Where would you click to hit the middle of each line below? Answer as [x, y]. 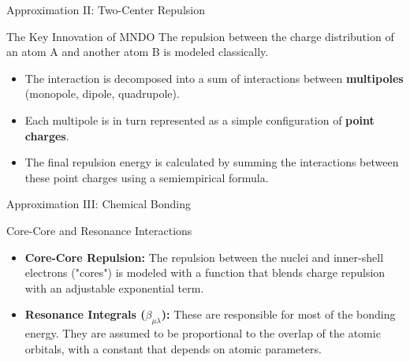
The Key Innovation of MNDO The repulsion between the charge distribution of [200, 36]
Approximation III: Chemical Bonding [99, 204]
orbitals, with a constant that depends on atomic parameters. [173, 348]
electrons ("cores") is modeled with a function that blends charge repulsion [205, 272]
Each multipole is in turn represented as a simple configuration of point [199, 119]
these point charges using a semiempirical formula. [147, 177]
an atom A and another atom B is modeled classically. [138, 52]
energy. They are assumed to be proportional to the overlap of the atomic [203, 333]
